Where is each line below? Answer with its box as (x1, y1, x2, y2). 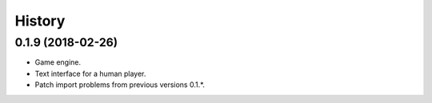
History (14, 12, 66, 30)
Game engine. (34, 57, 82, 67)
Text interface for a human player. (34, 69, 146, 78)
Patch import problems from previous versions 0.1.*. (34, 80, 206, 89)
